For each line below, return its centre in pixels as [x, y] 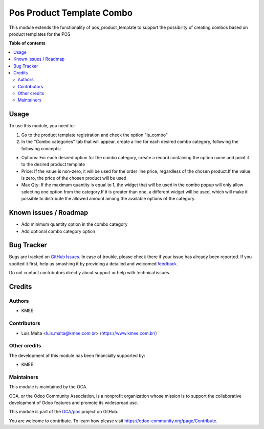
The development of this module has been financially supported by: [77, 356]
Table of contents [27, 43]
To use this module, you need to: [42, 126]
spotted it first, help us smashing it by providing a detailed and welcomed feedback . [94, 263]
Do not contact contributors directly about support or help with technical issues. [90, 273]
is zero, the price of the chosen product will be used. [75, 178]
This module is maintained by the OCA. [48, 387]
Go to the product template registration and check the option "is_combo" [95, 135]
